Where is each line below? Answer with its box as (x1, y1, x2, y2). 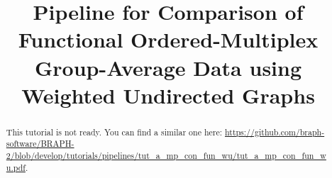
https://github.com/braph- (224, 126, 325, 138)
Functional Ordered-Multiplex (18, 25, 319, 54)
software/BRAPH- (6, 138, 74, 150)
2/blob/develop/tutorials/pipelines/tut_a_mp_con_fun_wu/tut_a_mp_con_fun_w (6, 150, 326, 162)
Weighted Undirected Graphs (21, 80, 315, 109)
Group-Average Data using (34, 52, 302, 82)
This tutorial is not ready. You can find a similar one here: (6, 126, 223, 138)
